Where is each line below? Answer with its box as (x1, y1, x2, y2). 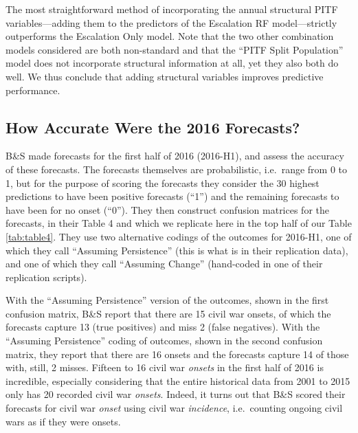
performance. (5, 82, 60, 97)
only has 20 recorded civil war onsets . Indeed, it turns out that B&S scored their (5, 387, 346, 401)
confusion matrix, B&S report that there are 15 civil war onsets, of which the (5, 306, 331, 320)
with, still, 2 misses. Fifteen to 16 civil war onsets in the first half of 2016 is (5, 360, 324, 375)
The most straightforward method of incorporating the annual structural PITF (5, 2, 338, 16)
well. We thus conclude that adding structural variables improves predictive (5, 69, 324, 83)
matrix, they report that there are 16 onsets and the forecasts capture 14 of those (5, 346, 349, 361)
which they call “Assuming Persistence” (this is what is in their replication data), (5, 243, 348, 257)
